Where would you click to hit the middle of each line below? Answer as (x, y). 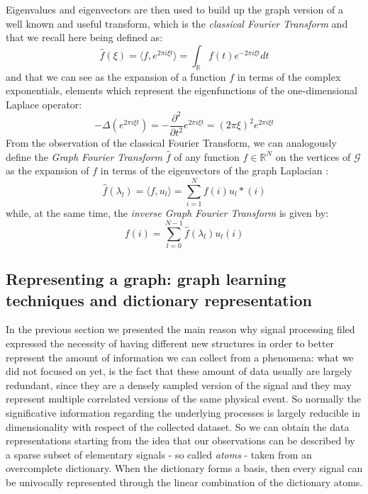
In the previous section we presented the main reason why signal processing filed (180, 329)
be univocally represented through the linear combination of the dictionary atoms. (184, 482)
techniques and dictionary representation (159, 299)
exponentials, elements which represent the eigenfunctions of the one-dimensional (182, 90)
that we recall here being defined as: (84, 37)
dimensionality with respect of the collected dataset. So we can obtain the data (178, 426)
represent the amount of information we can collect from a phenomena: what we (180, 357)
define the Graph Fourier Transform (84, 156)
